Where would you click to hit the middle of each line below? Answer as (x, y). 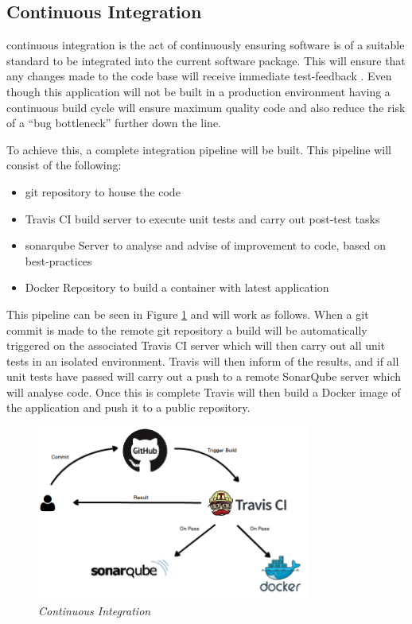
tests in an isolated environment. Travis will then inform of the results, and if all (203, 360)
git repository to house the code (103, 191)
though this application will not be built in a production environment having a (198, 91)
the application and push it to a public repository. (128, 407)
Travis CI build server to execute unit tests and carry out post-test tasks (202, 218)
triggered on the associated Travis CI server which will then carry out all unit (196, 345)
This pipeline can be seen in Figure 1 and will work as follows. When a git (188, 314)
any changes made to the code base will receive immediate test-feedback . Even (199, 76)
